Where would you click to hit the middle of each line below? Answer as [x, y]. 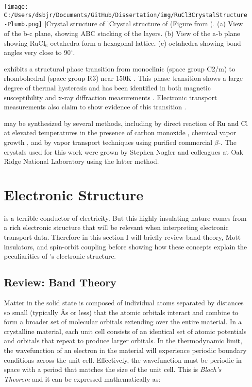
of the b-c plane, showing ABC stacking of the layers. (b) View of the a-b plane [122, 33]
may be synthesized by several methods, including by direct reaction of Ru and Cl [126, 123]
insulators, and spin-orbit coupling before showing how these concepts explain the [126, 246]
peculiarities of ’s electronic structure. [60, 256]
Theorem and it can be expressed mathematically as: [82, 378]
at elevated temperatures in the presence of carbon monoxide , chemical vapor [120, 132]
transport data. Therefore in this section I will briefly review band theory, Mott [122, 237]
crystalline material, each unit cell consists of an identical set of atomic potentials [125, 331]
